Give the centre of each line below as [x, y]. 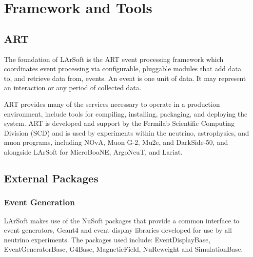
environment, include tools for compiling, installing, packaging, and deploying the [126, 113]
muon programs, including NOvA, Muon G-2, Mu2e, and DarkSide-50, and [116, 142]
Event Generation [39, 202]
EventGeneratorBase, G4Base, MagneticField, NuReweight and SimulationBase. [124, 249]
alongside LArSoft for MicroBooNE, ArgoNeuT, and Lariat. [93, 151]
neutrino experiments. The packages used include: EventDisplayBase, [107, 239]
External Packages [51, 178]
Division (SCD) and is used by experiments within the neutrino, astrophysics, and [126, 132]
